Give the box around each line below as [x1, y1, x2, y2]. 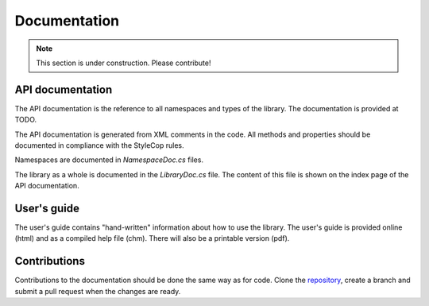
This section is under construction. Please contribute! [36, 58, 211, 68]
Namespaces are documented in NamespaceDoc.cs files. [14, 155, 204, 165]
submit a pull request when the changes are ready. [14, 286, 181, 296]
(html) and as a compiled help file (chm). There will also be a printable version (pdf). [14, 234, 290, 243]
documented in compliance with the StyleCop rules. [14, 141, 184, 150]
